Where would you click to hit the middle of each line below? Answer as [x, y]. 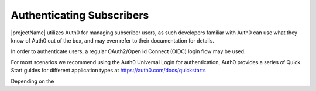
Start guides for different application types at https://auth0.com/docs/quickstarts [108, 71]
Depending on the [32, 81]
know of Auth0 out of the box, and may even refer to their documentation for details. [113, 40]
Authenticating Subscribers [80, 15]
